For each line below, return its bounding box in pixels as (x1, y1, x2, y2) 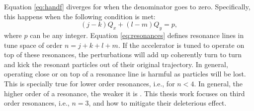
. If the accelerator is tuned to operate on (118, 39, 245, 50)
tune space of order (4, 39, 63, 50)
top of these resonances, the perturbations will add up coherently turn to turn (4, 49, 242, 60)
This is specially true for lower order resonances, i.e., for (4, 78, 175, 88)
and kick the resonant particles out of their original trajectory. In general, (4, 59, 228, 69)
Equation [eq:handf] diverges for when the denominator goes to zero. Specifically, (4, 1, 251, 11)
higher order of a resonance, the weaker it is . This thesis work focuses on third (4, 88, 245, 98)
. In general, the (194, 78, 243, 88)
